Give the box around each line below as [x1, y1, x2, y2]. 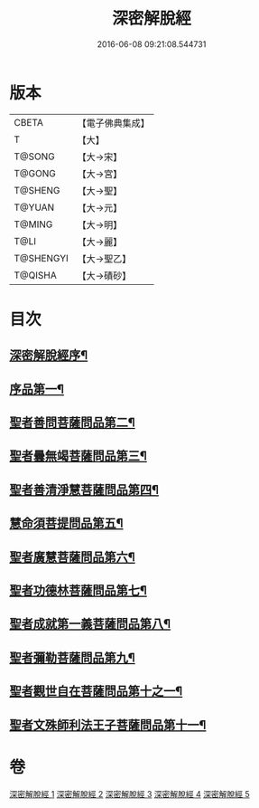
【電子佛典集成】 [77, 117, 151, 129]
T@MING [14, 218, 53, 231]
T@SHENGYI [14, 252, 69, 264]
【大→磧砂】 [77, 269, 132, 281]
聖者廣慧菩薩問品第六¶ [9, 549, 135, 565]
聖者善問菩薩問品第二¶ [9, 415, 135, 431]
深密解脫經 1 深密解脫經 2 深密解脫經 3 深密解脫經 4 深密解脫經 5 [9, 788, 250, 799]
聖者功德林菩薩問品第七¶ [9, 583, 147, 598]
